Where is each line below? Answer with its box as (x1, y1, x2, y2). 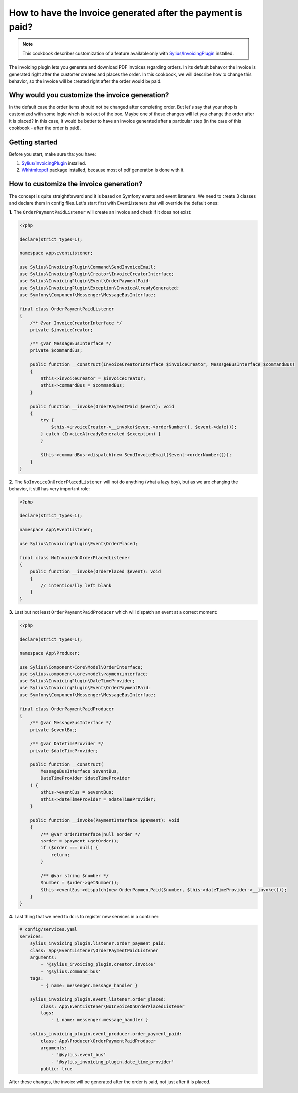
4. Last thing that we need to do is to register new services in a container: (9, 914, 160, 920)
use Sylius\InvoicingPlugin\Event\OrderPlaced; (19, 541, 138, 546)
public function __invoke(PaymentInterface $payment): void (30, 817, 180, 823)
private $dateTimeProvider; (30, 748, 99, 753)
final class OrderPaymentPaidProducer (19, 706, 114, 712)
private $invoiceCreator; (30, 327, 93, 333)
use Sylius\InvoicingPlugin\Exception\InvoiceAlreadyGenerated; (19, 285, 180, 291)
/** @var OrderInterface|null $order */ (40, 831, 141, 837)
